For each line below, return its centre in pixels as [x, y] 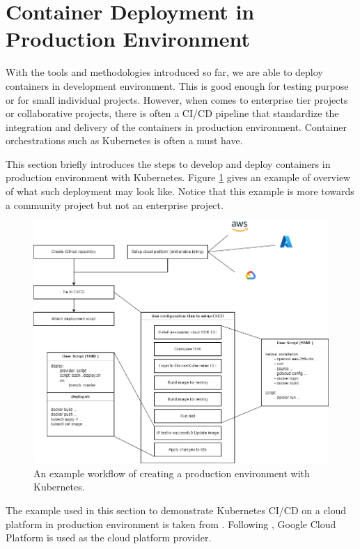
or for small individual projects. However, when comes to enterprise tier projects [177, 99]
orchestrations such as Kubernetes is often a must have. [124, 140]
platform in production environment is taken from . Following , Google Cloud [171, 524]
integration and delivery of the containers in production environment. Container [176, 126]
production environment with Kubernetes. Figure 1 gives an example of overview [178, 177]
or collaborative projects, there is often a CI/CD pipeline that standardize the [172, 113]
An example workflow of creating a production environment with [172, 473]
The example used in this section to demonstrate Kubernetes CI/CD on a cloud [176, 510]
